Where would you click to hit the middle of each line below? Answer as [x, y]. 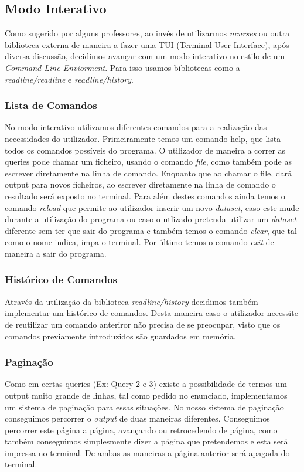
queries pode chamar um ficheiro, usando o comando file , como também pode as [148, 162]
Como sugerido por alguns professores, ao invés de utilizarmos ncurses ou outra [147, 33]
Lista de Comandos [51, 105]
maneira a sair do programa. [56, 253]
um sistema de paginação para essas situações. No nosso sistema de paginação [144, 407]
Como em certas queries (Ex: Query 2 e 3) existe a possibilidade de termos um [146, 384]
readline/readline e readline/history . [69, 79]
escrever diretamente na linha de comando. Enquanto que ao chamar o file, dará [148, 173]
